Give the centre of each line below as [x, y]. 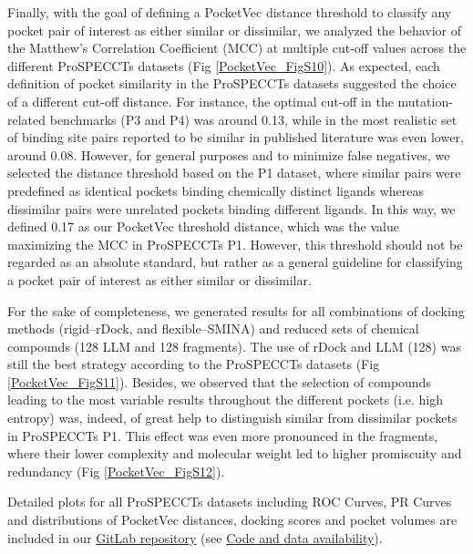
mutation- [425, 101]
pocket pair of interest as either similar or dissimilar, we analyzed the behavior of [235, 30]
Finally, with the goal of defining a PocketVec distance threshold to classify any [230, 12]
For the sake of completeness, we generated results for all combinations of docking [236, 310]
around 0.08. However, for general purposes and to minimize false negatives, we [229, 154]
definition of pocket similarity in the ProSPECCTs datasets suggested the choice [232, 83]
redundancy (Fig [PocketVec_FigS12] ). [116, 471]
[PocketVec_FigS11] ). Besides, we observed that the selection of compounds [219, 381]
